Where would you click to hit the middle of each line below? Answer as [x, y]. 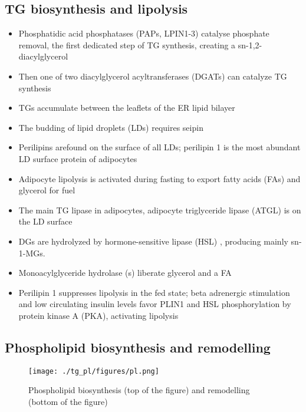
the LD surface [45, 221]
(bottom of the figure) [68, 401]
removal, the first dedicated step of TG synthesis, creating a [127, 45]
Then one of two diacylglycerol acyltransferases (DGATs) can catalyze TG [153, 76]
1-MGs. [32, 253]
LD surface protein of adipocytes [78, 158]
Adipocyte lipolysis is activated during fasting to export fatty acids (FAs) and [159, 178]
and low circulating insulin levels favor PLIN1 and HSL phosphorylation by [155, 304]
